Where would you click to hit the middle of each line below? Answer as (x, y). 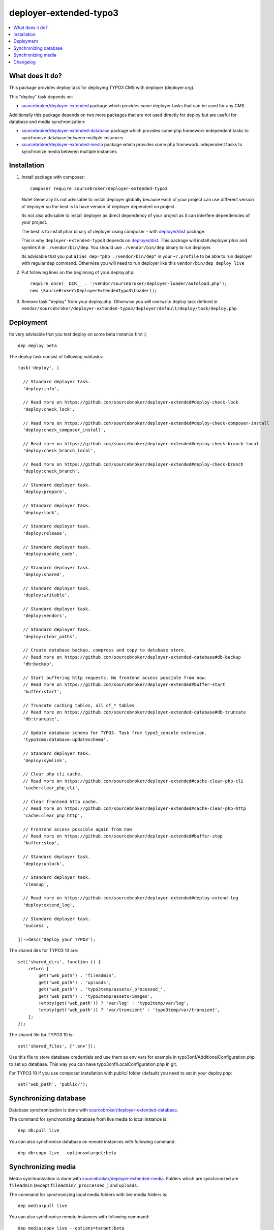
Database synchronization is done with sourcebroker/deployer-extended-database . (94, 1110)
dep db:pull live (39, 1131)
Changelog (25, 62)
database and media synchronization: (47, 122)
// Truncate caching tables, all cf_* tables (79, 705)
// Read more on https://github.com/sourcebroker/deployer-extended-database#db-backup (132, 657)
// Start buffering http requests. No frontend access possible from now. (115, 677)
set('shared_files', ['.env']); (57, 1046)
